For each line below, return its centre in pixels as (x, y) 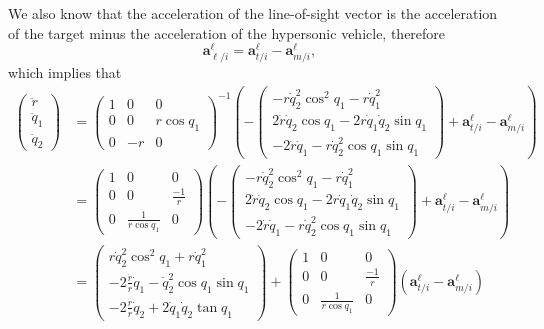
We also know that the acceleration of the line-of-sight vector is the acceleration (253, 13)
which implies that (65, 72)
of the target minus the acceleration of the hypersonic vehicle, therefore (227, 32)
